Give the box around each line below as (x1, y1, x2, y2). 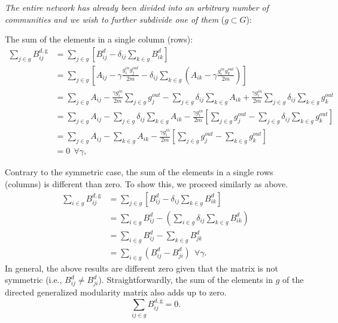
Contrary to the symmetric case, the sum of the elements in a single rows (5, 166, 273, 178)
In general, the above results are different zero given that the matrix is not (5, 261, 278, 274)
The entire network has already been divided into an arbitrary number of (5, 1, 269, 13)
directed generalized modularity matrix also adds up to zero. (5, 286, 227, 298)
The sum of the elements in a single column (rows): (5, 33, 193, 45)
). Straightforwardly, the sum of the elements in (98, 273, 273, 286)
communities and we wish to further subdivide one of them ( (5, 13, 225, 25)
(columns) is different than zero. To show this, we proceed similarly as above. (5, 177, 288, 190)
